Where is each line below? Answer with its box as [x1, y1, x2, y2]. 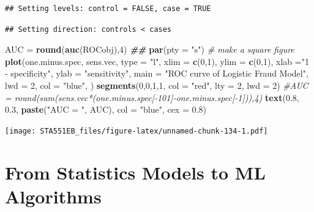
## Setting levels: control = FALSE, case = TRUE [5, 4, 211, 13]
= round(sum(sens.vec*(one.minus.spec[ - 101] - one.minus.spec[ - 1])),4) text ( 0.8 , [5, 91, 299, 104]
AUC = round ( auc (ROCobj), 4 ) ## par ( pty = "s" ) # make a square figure [5, 43, 294, 56]
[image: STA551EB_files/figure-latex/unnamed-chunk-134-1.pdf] [5, 126, 268, 135]
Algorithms [5, 183, 102, 208]
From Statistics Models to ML [5, 159, 266, 184]
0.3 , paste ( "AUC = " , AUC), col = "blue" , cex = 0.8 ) [5, 103, 206, 116]
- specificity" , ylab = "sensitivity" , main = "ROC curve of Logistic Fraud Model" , [5, 67, 308, 80]
